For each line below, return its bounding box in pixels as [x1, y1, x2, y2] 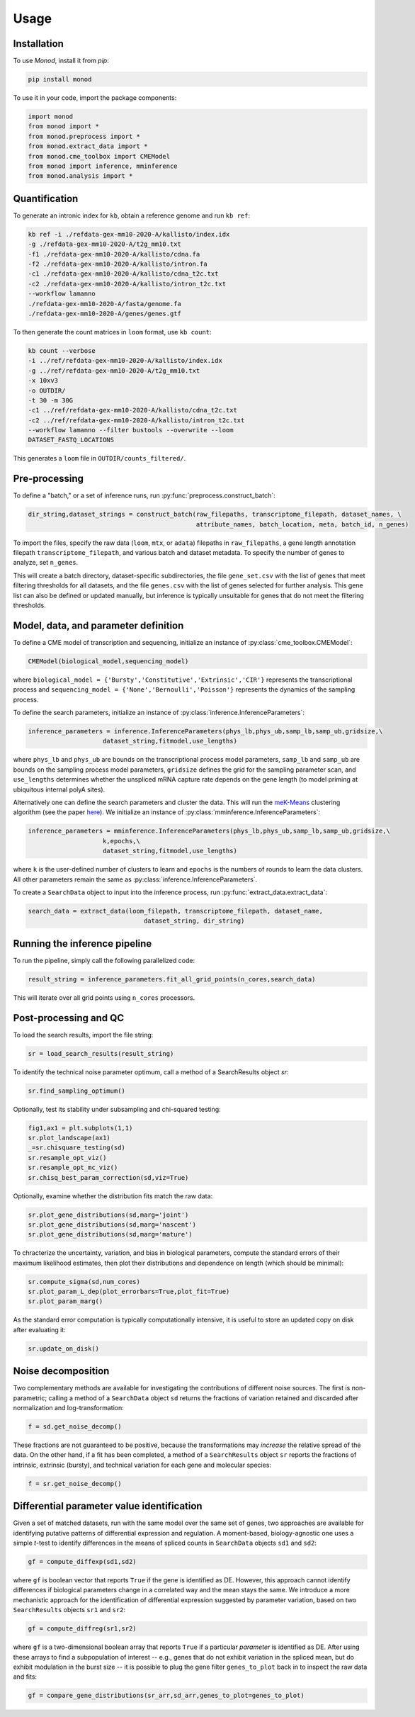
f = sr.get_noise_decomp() [28, 1480, 122, 1487]
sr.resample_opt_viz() [28, 1154, 107, 1161]
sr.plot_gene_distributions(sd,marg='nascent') [28, 1220, 196, 1229]
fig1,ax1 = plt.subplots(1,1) [28, 1124, 133, 1132]
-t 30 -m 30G [28, 396, 74, 404]
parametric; [13, 1393, 47, 1402]
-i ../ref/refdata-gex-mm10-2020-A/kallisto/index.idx [28, 356, 222, 365]
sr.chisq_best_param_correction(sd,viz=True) [28, 1173, 189, 1181]
